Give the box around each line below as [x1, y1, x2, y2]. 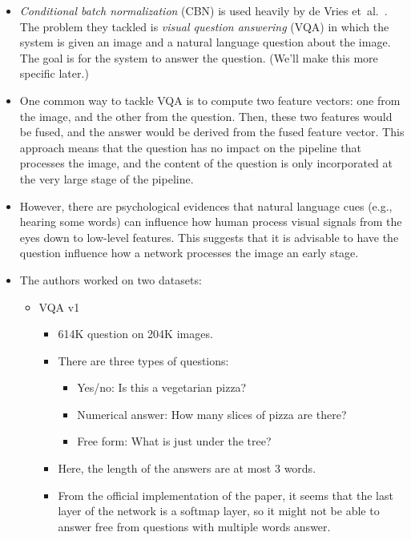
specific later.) [19, 65, 89, 82]
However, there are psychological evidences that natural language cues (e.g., [19, 197, 393, 214]
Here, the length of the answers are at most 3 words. [58, 460, 316, 477]
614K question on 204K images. [58, 325, 213, 342]
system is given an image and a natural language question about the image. [19, 34, 391, 50]
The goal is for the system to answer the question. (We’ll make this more [19, 49, 378, 66]
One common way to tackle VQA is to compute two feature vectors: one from [19, 91, 401, 108]
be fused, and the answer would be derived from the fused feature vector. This [19, 123, 405, 140]
